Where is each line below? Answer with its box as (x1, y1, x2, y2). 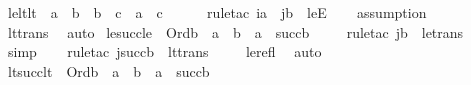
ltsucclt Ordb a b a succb (7, 60, 210, 81)
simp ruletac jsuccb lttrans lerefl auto (7, 41, 322, 62)
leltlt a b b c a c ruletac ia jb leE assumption (7, 2, 427, 22)
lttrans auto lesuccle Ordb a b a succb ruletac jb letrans (7, 21, 464, 42)
